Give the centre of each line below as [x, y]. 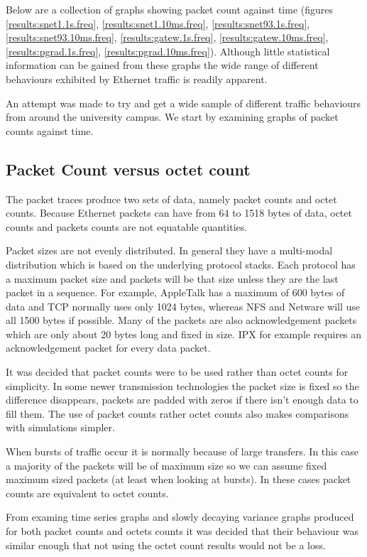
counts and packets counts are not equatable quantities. [127, 226]
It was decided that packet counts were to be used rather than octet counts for [177, 372]
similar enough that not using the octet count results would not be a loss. [166, 545]
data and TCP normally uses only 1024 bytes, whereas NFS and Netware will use [183, 306]
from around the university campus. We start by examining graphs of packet [172, 117]
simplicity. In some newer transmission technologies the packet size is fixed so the [182, 385]
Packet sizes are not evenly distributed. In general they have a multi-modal [169, 250]
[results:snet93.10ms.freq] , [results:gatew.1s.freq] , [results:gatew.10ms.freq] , [167, 37]
